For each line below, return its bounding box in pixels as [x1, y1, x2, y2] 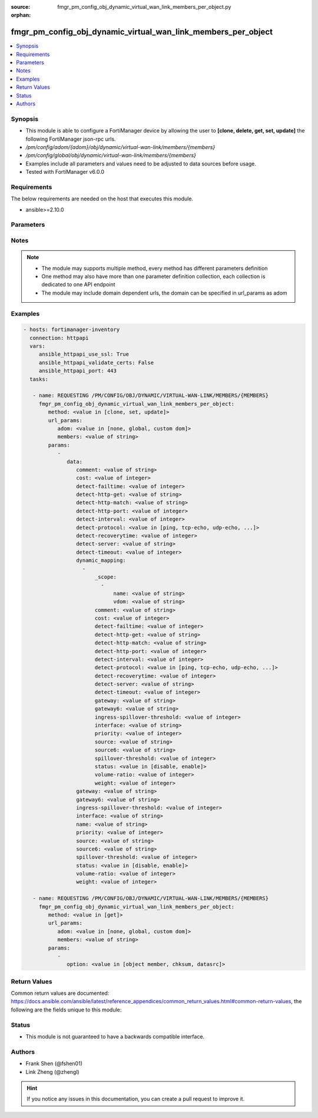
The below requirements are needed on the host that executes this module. [11, 195, 194, 203]
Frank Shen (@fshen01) [25, 1060, 82, 1067]
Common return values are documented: [11, 990, 110, 997]
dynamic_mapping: [75, 557, 126, 564]
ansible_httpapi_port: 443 [38, 368, 117, 374]
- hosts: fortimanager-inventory [23, 326, 120, 333]
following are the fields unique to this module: [11, 1006, 122, 1013]
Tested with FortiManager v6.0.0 [25, 168, 105, 176]
